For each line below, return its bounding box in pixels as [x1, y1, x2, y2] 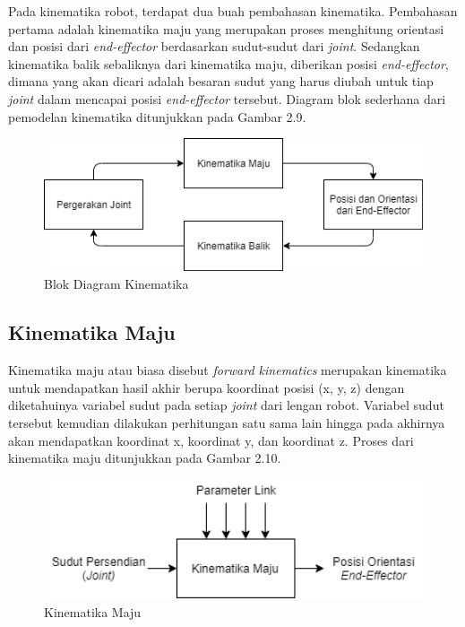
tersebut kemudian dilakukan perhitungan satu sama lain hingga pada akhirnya [8, 414, 445, 431]
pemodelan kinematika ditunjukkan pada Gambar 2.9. [8, 107, 306, 126]
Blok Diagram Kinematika [44, 274, 189, 293]
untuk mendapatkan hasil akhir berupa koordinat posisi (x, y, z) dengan [8, 378, 405, 396]
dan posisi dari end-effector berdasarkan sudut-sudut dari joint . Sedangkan [8, 37, 420, 56]
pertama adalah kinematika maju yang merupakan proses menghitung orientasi [8, 19, 444, 38]
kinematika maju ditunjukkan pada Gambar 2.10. [8, 448, 281, 467]
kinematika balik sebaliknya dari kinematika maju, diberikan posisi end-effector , [8, 54, 449, 73]
